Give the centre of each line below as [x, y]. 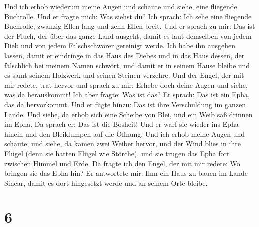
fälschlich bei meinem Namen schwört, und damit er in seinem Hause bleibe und [127, 65]
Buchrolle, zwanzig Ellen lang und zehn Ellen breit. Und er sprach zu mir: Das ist [130, 26]
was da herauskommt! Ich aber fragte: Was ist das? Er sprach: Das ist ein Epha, [127, 94]
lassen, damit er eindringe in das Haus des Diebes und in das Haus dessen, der [124, 55]
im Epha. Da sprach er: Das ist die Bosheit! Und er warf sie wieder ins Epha [121, 124]
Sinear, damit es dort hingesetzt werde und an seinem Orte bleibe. [106, 183]
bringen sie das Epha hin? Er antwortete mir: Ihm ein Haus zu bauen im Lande [126, 173]
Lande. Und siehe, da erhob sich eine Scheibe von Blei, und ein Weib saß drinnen [128, 114]
